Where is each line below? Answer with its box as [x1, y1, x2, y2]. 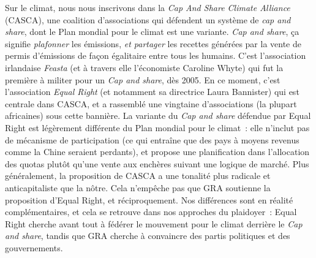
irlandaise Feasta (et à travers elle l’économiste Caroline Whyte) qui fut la [5, 61, 284, 74]
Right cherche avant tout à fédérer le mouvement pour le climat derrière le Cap [5, 217, 303, 230]
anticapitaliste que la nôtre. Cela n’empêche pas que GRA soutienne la [5, 181, 271, 194]
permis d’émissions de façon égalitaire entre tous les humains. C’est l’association [5, 49, 306, 62]
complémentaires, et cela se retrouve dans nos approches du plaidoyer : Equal [5, 205, 297, 218]
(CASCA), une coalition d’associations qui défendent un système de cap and [5, 13, 291, 26]
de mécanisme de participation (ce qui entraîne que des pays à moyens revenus [5, 133, 299, 146]
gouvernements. [5, 241, 63, 254]
